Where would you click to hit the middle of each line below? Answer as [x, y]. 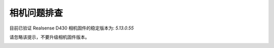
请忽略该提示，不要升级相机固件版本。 [49, 37]
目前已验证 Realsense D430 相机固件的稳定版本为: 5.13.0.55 [72, 28]
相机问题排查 [36, 13]
